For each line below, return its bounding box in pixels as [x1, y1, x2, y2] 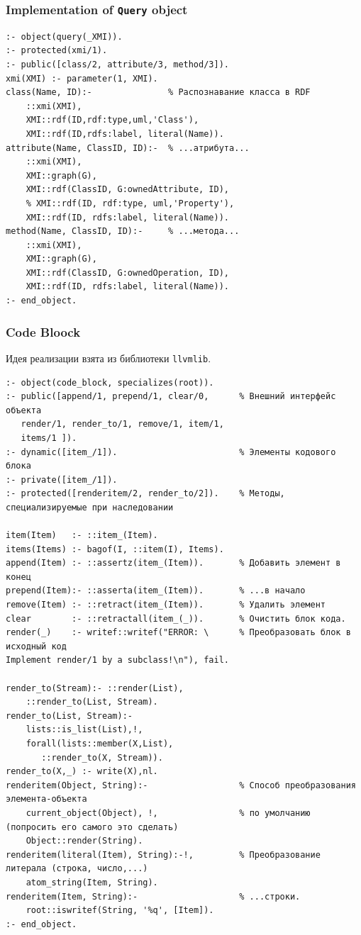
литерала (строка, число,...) [6, 863, 148, 874]
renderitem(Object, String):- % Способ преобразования [6, 780, 356, 790]
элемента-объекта [6, 794, 87, 805]
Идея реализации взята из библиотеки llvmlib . [6, 350, 211, 365]
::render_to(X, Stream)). [41, 752, 163, 763]
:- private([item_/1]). [6, 474, 118, 485]
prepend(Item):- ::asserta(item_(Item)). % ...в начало [6, 586, 306, 596]
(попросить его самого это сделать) [6, 822, 179, 832]
